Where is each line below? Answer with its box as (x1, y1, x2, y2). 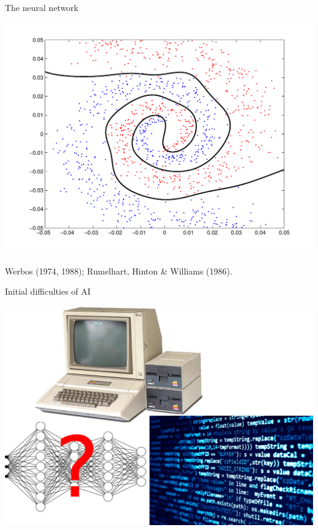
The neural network (5, 1, 79, 13)
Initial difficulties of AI (5, 285, 91, 298)
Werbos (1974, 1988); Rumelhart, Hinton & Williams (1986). (5, 264, 232, 277)
